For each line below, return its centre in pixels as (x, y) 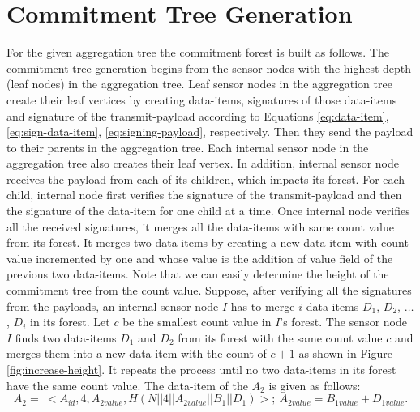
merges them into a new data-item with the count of (137, 353)
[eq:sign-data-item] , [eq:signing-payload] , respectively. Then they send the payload (210, 132)
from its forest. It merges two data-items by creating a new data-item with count (208, 242)
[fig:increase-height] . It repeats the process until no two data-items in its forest (201, 369)
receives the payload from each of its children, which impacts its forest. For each (206, 178)
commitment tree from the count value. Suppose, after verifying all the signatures (209, 290)
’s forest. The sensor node (343, 322)
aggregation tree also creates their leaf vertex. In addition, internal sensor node (203, 163)
